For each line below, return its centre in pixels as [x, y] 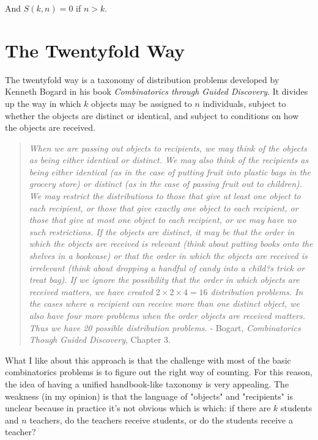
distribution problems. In [257, 291]
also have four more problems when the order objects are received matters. [167, 315]
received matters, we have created [91, 291]
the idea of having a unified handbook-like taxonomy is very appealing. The [147, 383]
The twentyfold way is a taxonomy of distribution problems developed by [142, 79]
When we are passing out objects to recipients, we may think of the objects [168, 148]
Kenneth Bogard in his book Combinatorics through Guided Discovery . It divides [157, 91]
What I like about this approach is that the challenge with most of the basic [148, 360]
